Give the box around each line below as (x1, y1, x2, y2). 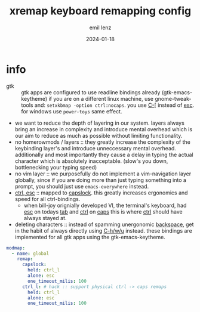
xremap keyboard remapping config (9, 4, 192, 18)
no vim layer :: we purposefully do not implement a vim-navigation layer (14, 170, 192, 177)
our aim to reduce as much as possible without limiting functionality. (14, 132, 183, 139)
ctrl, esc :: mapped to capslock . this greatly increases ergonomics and (14, 189, 188, 196)
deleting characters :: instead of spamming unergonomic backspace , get (14, 221, 194, 228)
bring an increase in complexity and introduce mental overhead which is (14, 125, 193, 132)
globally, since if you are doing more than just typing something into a (14, 176, 187, 183)
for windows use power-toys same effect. (21, 107, 122, 115)
